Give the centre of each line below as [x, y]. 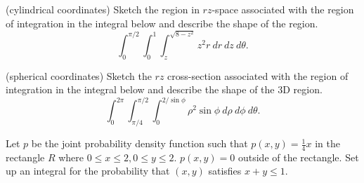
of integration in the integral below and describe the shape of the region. [162, 23]
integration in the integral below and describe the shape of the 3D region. [164, 89]
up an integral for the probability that [88, 171]
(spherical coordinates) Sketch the [79, 75]
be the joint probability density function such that [139, 143]
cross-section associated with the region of [258, 75]
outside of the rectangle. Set [298, 157]
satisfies [225, 171]
